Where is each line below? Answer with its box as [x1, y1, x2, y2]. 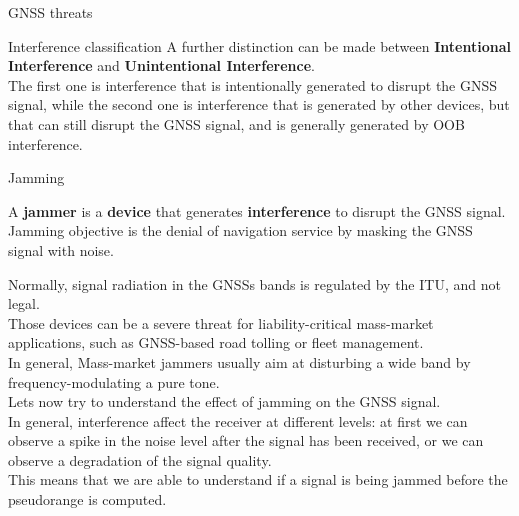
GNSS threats [8, 2, 93, 22]
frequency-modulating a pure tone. [8, 371, 220, 392]
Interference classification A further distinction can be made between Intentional [8, 35, 511, 56]
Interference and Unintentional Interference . [8, 55, 315, 76]
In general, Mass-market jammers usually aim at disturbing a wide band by [8, 351, 471, 372]
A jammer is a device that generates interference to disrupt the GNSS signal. [8, 200, 506, 221]
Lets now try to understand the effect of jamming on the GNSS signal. [8, 391, 441, 412]
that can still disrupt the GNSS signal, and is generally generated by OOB [8, 113, 465, 134]
